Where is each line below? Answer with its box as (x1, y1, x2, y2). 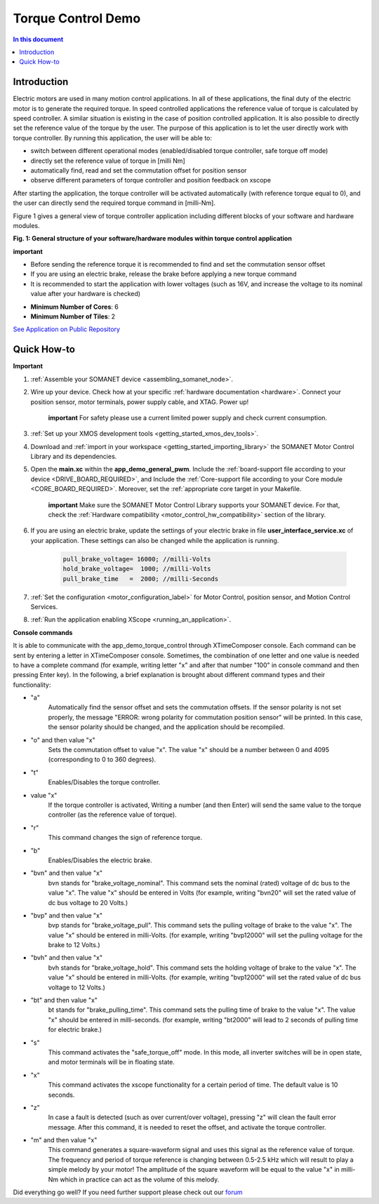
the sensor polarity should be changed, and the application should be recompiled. (48, 723, 285, 731)
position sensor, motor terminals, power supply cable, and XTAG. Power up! (30, 397, 249, 406)
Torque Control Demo (13, 11, 141, 26)
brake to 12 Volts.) (48, 941, 101, 949)
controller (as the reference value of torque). (48, 810, 177, 819)
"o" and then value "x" (30, 735, 95, 744)
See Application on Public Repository (13, 325, 121, 333)
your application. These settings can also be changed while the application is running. (30, 536, 279, 544)
